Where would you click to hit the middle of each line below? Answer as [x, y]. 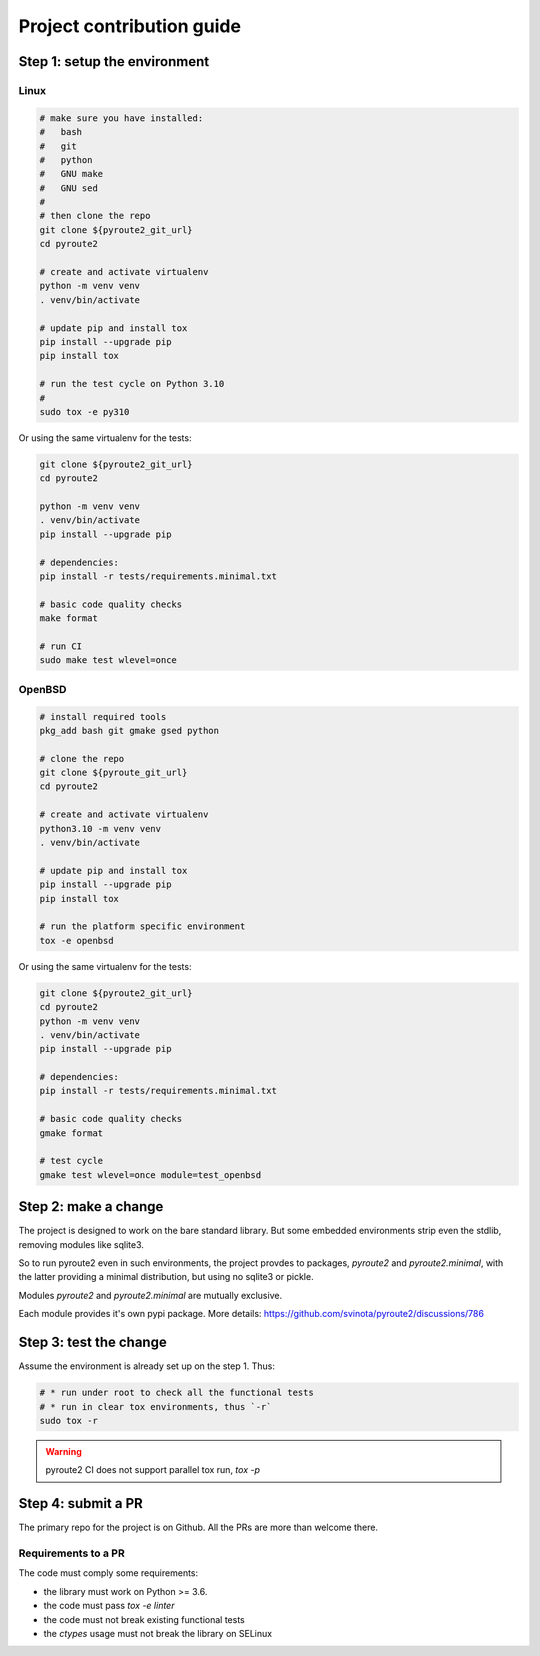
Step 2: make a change [91, 1206]
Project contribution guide [130, 26]
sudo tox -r [69, 1420]
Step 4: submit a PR [81, 1503]
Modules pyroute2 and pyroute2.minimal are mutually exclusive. [150, 1295]
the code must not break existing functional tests [144, 1619]
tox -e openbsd [76, 940]
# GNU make [71, 174]
